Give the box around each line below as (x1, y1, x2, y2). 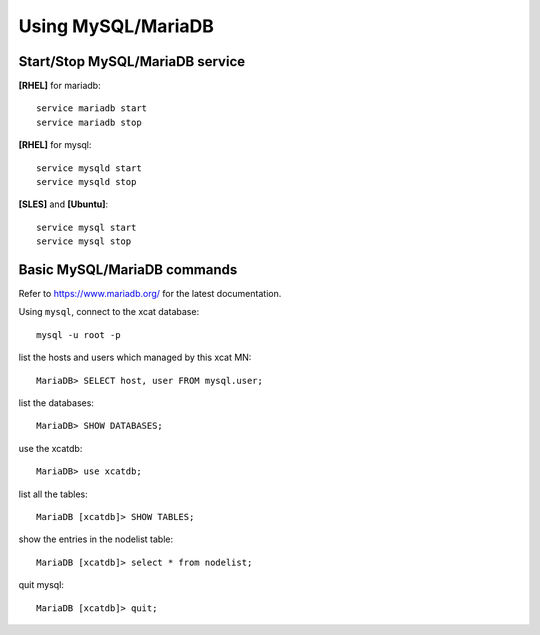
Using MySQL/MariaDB (18, 15, 214, 37)
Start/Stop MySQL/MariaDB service (18, 53, 245, 70)
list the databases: (18, 397, 95, 409)
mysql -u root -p (36, 329, 121, 340)
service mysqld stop (36, 176, 137, 188)
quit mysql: (18, 579, 65, 591)
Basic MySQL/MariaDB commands (18, 261, 238, 278)
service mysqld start (36, 162, 142, 174)
